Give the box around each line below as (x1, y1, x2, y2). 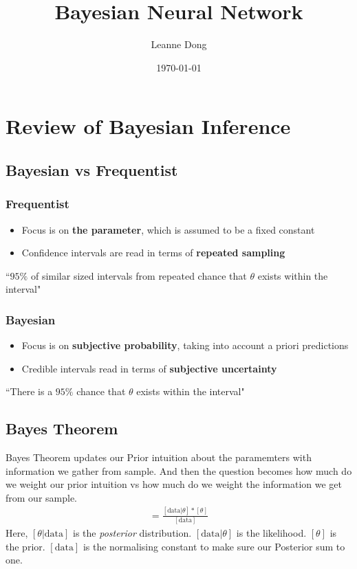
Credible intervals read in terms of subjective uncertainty (21, 361, 277, 375)
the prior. (6, 539, 45, 553)
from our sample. (6, 490, 77, 504)
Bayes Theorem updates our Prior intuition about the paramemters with (6, 450, 312, 465)
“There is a (6, 384, 53, 399)
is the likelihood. (236, 526, 307, 540)
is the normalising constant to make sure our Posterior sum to (83, 539, 345, 553)
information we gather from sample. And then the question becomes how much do (6, 463, 352, 478)
